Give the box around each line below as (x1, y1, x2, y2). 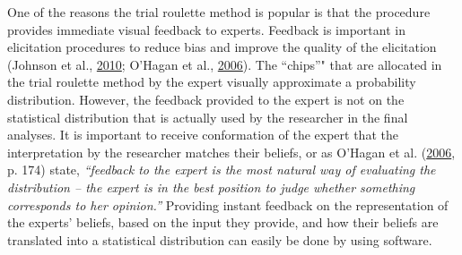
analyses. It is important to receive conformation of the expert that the (7, 125, 398, 144)
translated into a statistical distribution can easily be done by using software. (7, 230, 432, 249)
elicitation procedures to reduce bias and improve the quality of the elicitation (7, 38, 437, 56)
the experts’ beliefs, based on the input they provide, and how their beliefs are (7, 213, 439, 232)
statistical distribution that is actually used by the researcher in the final (7, 107, 408, 126)
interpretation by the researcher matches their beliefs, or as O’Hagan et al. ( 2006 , (7, 142, 456, 161)
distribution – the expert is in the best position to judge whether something (7, 177, 415, 196)
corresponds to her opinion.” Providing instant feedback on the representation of (7, 195, 449, 214)
